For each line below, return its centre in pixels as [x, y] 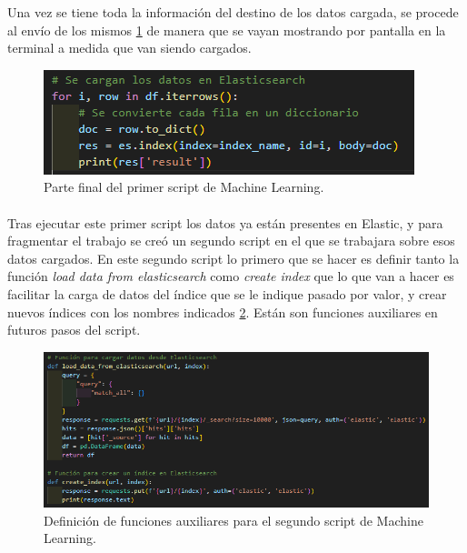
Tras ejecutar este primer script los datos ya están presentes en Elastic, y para [225, 222]
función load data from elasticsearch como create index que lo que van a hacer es [231, 276]
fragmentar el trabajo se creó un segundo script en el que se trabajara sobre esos [231, 241]
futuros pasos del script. [74, 330]
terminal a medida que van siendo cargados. [129, 48]
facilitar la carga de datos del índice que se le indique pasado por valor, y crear [227, 293]
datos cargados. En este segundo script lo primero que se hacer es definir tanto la [233, 258]
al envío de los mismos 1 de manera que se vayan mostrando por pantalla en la [227, 30]
